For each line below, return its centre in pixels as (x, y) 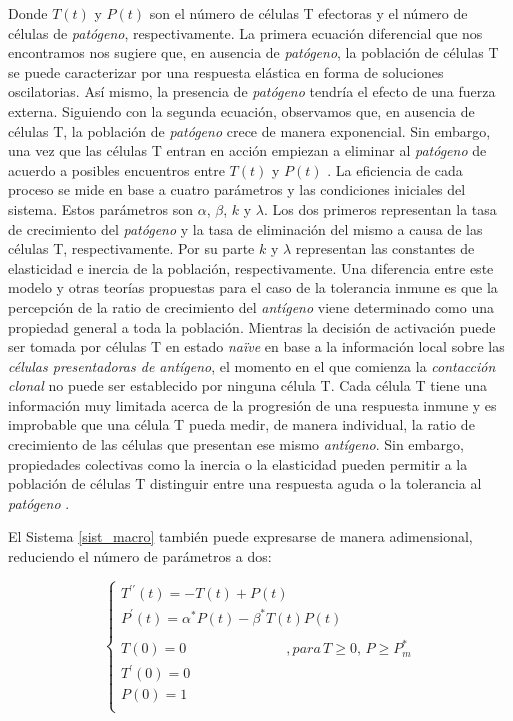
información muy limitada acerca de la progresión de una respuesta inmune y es (252, 404)
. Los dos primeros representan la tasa (380, 208)
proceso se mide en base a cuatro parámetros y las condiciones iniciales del (237, 189)
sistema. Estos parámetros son (101, 208)
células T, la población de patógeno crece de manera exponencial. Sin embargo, (249, 130)
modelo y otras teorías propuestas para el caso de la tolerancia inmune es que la (253, 287)
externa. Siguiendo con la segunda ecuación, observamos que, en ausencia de (241, 110)
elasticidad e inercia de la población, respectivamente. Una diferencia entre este (251, 267)
